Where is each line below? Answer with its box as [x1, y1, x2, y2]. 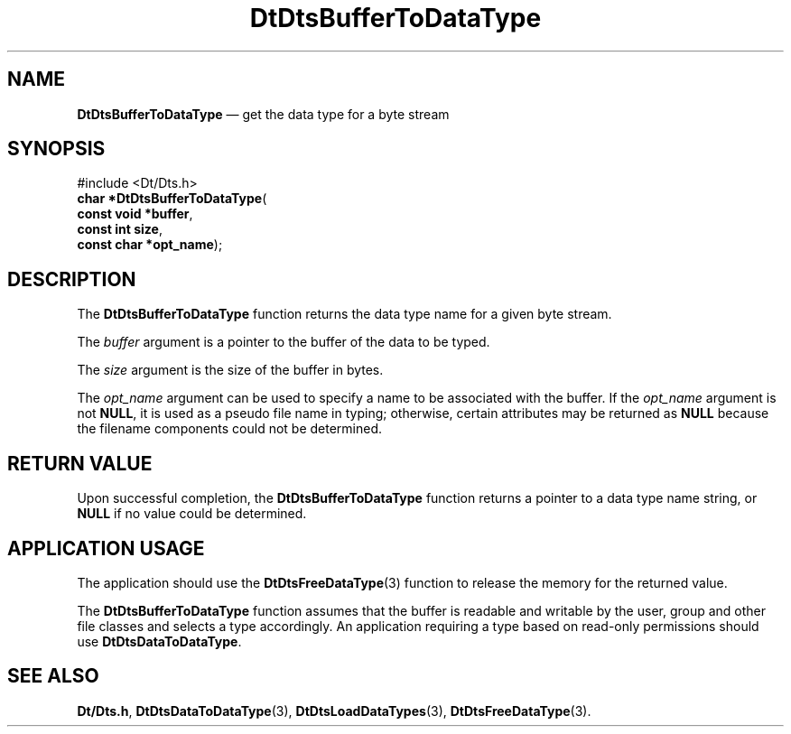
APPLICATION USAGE [7, 536, 205, 560]
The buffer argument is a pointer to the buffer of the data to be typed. [77, 334, 490, 350]
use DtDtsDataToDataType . [77, 633, 242, 649]
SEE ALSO [7, 664, 99, 688]
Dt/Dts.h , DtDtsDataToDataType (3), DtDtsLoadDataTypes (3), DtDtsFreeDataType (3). [77, 702, 591, 719]
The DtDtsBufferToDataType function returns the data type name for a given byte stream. [77, 306, 612, 322]
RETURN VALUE [7, 451, 153, 475]
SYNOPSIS [7, 137, 106, 161]
